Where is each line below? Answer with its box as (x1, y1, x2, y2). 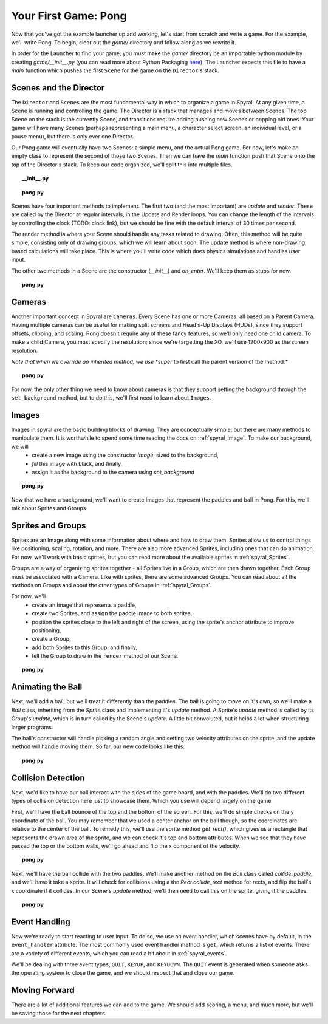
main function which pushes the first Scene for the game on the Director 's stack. (11, 67, 220, 74)
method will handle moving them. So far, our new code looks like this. (11, 743, 185, 750)
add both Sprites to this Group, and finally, (32, 644, 138, 651)
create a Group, (32, 635, 71, 643)
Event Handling (11, 916, 71, 927)
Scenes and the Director (11, 83, 105, 93)
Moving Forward (11, 985, 75, 995)
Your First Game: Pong (11, 9, 127, 22)
